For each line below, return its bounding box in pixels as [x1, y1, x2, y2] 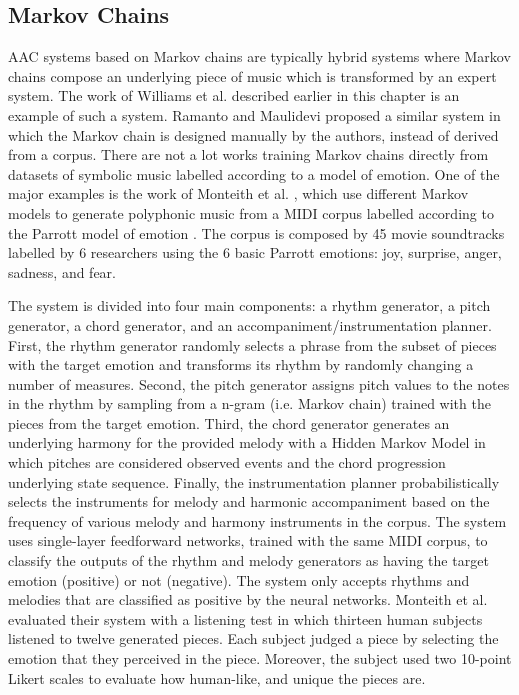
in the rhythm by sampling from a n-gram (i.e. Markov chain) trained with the [8, 393, 491, 414]
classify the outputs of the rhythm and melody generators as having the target [8, 550, 489, 571]
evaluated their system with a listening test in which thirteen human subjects [8, 608, 483, 629]
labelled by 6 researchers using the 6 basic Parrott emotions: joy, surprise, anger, [8, 242, 502, 263]
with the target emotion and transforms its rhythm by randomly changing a [8, 354, 474, 375]
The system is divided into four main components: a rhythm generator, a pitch [8, 295, 491, 316]
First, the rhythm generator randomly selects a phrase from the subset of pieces [8, 334, 497, 355]
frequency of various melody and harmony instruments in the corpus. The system [8, 510, 507, 531]
